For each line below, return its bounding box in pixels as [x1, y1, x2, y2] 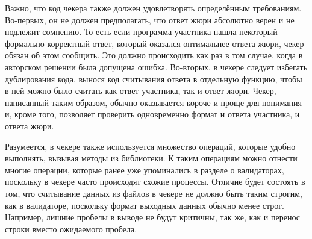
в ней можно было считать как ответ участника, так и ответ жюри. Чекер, [5, 84, 276, 97]
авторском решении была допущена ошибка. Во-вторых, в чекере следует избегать [5, 60, 308, 73]
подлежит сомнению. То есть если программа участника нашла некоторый [5, 25, 278, 38]
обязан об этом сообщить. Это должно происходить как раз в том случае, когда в [5, 49, 303, 61]
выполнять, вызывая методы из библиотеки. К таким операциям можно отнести [5, 152, 298, 164]
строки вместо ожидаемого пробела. [5, 222, 137, 235]
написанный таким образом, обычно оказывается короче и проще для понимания [5, 96, 302, 108]
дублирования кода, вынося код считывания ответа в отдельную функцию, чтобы [5, 72, 302, 85]
